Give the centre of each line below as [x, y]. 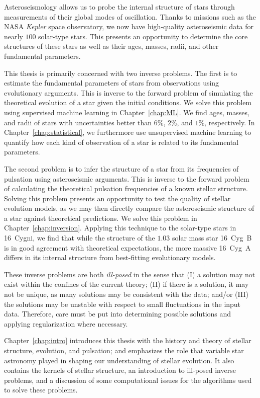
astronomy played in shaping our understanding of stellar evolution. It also [119, 360]
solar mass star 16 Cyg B [212, 238]
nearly [14, 36]
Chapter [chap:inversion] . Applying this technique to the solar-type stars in [120, 228]
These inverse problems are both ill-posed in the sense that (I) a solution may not [130, 274]
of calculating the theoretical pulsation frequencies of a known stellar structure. [126, 188]
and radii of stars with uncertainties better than [78, 122]
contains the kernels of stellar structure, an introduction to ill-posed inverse [120, 370]
